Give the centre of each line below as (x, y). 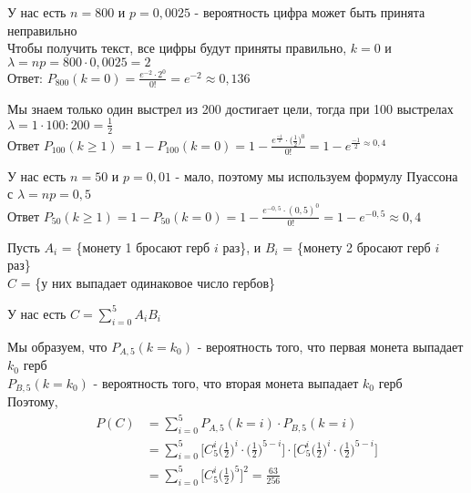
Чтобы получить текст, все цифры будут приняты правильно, (177, 48)
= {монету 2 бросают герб (357, 246)
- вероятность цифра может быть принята (310, 12)
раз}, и (242, 246)
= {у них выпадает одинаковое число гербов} (148, 282)
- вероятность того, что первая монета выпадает (330, 346)
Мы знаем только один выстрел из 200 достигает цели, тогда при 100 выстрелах (230, 108)
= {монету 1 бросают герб (136, 246)
